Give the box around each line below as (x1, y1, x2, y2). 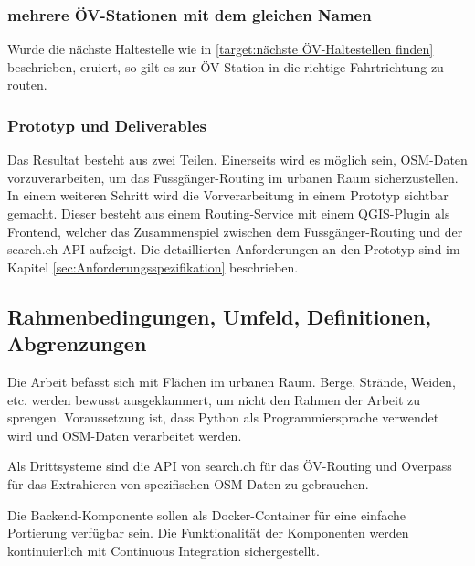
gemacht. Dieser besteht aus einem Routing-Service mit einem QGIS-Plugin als (7, 204, 450, 222)
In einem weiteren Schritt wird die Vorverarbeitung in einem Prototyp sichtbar (7, 186, 449, 205)
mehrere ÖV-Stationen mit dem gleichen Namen (7, 3, 372, 26)
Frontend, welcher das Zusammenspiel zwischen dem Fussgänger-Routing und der (7, 221, 463, 240)
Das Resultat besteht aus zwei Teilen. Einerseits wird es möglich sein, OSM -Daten (7, 150, 468, 169)
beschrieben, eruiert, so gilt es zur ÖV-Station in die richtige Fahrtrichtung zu (7, 57, 444, 76)
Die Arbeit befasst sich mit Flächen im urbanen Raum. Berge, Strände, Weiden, (7, 371, 456, 390)
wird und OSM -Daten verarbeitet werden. (7, 425, 242, 444)
